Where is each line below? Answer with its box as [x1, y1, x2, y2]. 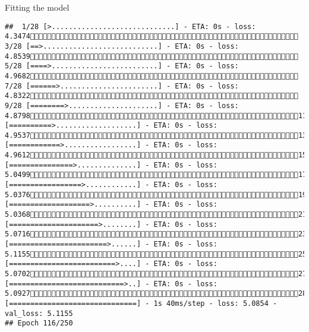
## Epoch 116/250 [5, 319, 73, 328]
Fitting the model [5, 1, 70, 13]
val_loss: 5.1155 [5, 309, 73, 318]
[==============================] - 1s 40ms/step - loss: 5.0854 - [5, 299, 278, 308]
